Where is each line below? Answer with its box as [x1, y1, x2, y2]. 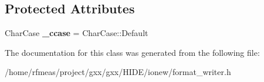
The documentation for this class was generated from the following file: [5, 46, 260, 58]
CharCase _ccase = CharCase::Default [5, 27, 148, 39]
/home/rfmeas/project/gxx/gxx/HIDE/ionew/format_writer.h [5, 66, 231, 78]
